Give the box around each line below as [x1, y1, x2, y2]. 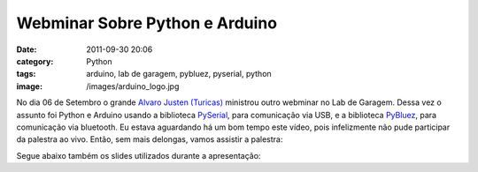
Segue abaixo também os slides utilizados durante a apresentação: [16, 150, 261, 161]
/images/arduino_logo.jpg [86, 80, 180, 92]
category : [16, 56, 54, 66]
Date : [16, 44, 37, 55]
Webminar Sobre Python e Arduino [16, 13, 278, 33]
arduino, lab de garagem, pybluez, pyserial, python [86, 69, 272, 79]
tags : [16, 69, 36, 79]
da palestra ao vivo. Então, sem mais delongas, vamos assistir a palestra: [16, 134, 283, 145]
